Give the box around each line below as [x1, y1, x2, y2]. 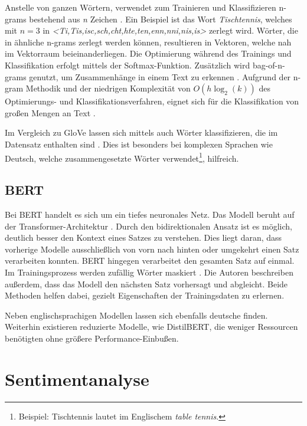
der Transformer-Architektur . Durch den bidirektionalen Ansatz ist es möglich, [5, 219, 292, 232]
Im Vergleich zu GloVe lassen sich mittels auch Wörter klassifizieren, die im [5, 126, 278, 139]
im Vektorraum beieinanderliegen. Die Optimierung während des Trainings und [5, 47, 292, 60]
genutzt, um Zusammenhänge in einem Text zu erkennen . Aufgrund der [29, 70, 291, 83]
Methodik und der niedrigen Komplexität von [25, 82, 191, 94]
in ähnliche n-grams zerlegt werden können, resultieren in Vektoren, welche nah [5, 35, 292, 48]
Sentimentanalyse [5, 366, 149, 391]
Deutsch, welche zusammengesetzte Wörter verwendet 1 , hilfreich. [5, 150, 239, 164]
